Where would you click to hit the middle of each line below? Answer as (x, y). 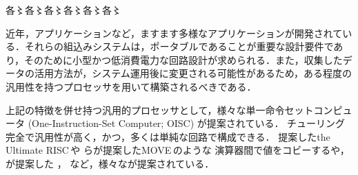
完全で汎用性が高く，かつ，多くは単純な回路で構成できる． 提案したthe (168, 136)
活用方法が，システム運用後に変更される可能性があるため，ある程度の (193, 73)
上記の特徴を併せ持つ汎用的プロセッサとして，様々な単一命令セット (160, 109)
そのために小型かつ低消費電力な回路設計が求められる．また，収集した (183, 59)
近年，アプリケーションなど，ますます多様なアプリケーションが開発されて (174, 33)
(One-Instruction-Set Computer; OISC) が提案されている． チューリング (187, 123)
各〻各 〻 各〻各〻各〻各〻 (63, 10)
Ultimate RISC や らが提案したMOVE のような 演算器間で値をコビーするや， (178, 150)
